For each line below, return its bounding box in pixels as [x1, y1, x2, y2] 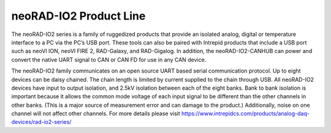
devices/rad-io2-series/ [11, 118, 72, 126]
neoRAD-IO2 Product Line [11, 9, 146, 23]
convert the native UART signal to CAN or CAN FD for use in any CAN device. [11, 56, 207, 63]
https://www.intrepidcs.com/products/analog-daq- [181, 110, 310, 117]
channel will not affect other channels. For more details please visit [11, 110, 180, 117]
